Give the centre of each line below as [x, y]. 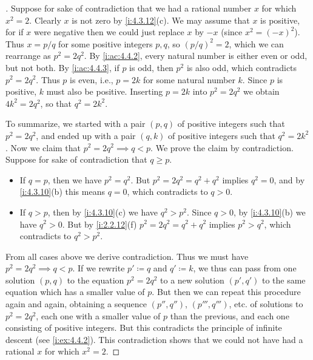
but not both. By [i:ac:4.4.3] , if [62, 67]
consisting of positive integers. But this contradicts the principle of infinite [144, 328]
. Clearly [45, 20]
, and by [289, 179]
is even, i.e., [92, 79]
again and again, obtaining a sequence [76, 304]
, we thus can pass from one [245, 268]
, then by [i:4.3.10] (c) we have [103, 212]
